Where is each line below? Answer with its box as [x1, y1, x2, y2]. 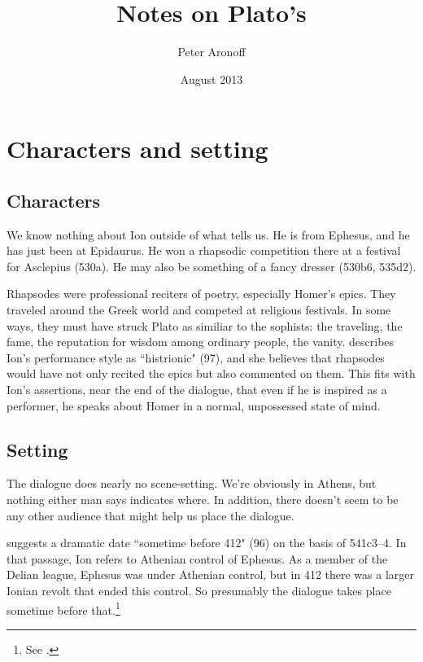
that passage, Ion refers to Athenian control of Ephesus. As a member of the [7, 550, 388, 567]
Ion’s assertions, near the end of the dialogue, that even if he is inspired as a [7, 381, 387, 398]
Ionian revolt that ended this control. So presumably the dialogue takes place [7, 582, 391, 598]
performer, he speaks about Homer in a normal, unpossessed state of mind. [7, 397, 381, 414]
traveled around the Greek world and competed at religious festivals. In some [7, 301, 391, 318]
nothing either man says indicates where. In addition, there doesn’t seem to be [7, 491, 399, 508]
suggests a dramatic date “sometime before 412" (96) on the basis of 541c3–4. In [7, 534, 407, 551]
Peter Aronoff [177, 43, 246, 60]
